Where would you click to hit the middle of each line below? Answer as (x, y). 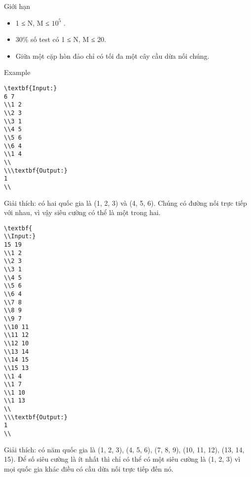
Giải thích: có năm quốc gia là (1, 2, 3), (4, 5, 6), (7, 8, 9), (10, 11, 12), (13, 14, (124, 449)
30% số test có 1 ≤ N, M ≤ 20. (61, 39)
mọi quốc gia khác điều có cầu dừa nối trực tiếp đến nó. (89, 468)
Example (17, 72)
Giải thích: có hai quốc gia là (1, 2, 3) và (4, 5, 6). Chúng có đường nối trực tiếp (125, 202)
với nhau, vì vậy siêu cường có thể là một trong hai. (82, 212)
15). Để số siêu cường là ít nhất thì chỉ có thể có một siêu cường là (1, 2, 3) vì (122, 459)
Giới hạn (17, 6)
